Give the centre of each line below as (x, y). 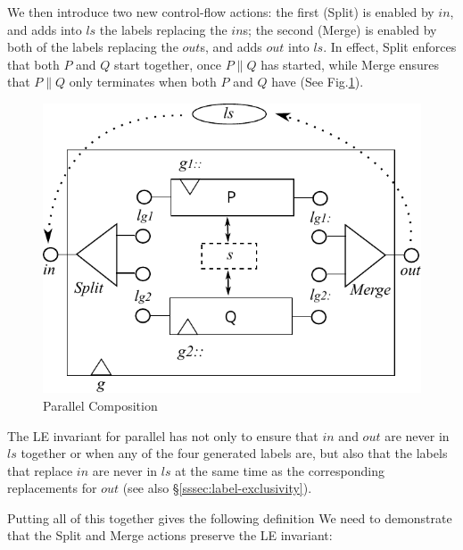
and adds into (45, 29)
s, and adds (231, 47)
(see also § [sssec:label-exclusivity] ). (217, 488)
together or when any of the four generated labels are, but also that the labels (234, 453)
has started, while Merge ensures (350, 64)
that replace (40, 470)
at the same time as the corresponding (280, 470)
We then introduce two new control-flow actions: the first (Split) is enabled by (221, 12)
